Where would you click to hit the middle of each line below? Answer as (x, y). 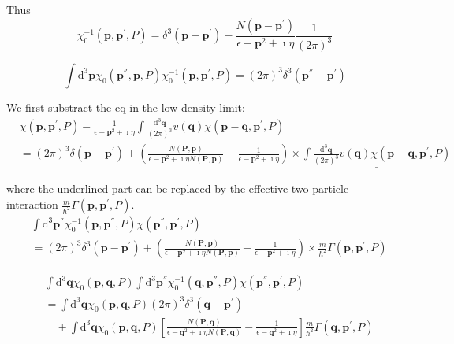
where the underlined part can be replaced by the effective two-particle (178, 189)
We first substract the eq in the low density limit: (126, 107)
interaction (32, 204)
